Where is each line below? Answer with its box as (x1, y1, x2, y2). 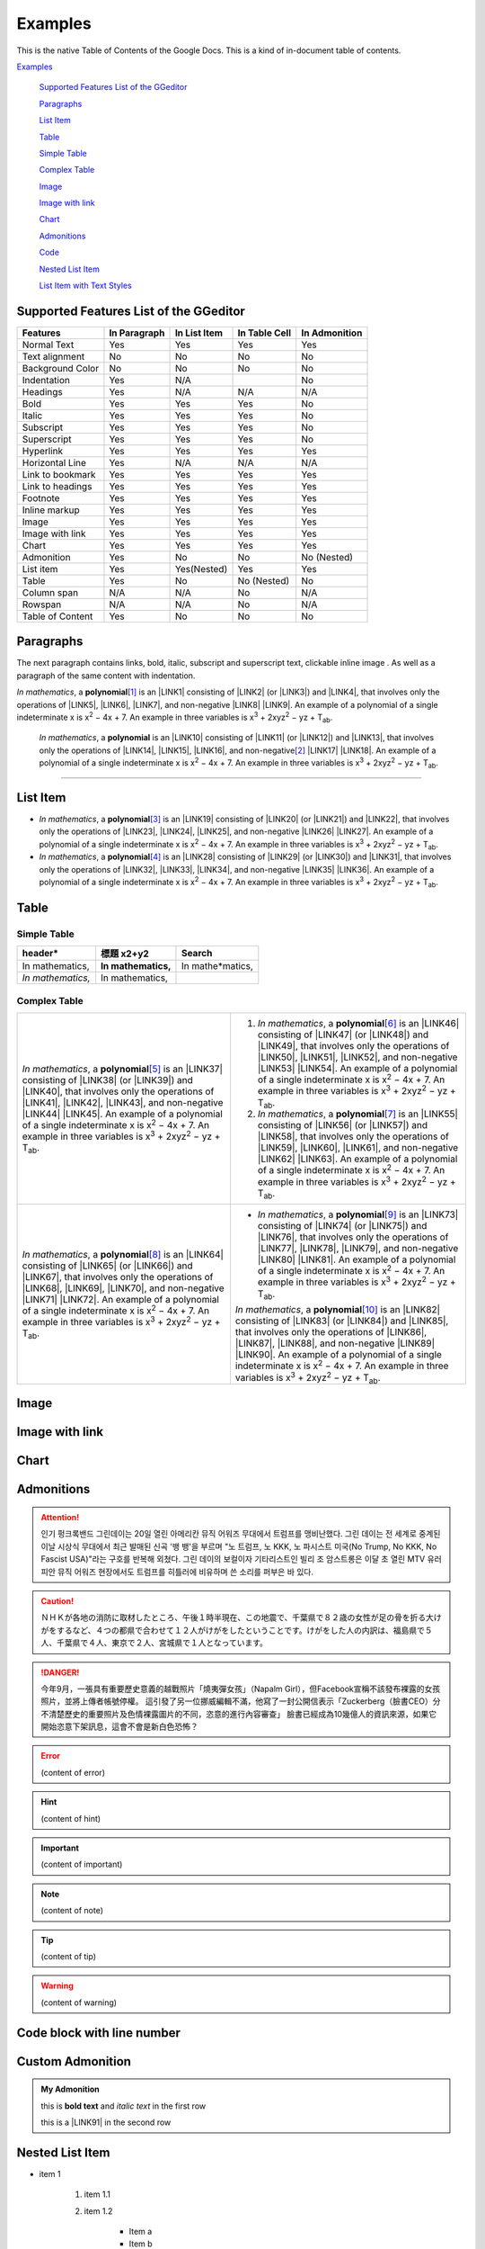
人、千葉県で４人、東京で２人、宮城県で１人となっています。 (40, 1637, 269, 1648)
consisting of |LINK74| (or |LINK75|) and (257, 1219, 428, 1232)
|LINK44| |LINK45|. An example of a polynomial (22, 1107, 224, 1120)
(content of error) (40, 1767, 105, 1778)
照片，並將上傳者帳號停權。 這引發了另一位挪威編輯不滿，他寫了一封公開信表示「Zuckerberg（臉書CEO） (40, 1696, 433, 1707)
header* (22, 947, 58, 960)
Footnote (22, 491, 60, 504)
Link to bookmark (22, 468, 96, 480)
